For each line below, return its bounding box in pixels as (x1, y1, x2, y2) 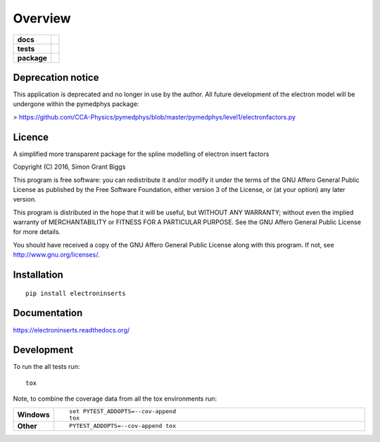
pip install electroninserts (25, 289, 126, 297)
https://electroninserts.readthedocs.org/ (13, 325, 130, 334)
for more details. (13, 228, 61, 236)
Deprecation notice (13, 71, 99, 84)
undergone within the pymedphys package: (13, 100, 139, 108)
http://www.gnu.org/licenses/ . (13, 250, 100, 259)
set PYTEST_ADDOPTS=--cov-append (69, 408, 176, 415)
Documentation (13, 307, 83, 319)
